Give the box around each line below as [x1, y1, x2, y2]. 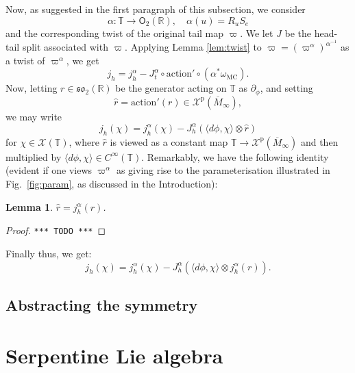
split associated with [22, 40, 108, 54]
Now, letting [5, 81, 58, 95]
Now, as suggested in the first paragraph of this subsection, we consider [5, 2, 306, 16]
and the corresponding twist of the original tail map [5, 25, 224, 40]
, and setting [260, 81, 313, 95]
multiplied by [5, 149, 62, 164]
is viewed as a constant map [110, 134, 228, 149]
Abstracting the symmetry [5, 294, 198, 315]
